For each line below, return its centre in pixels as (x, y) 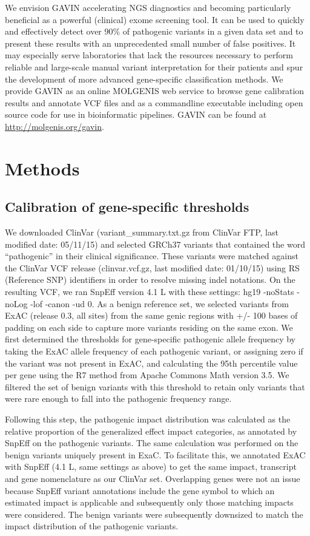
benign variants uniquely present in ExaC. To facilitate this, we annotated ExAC (155, 454)
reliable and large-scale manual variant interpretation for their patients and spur (154, 66)
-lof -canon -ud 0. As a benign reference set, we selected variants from (160, 303)
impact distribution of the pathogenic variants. (92, 526)
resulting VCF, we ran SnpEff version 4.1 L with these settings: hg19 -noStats (150, 292)
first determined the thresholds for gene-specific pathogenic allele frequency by (150, 339)
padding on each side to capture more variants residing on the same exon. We (149, 327)
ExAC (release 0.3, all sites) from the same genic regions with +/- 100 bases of (151, 315)
